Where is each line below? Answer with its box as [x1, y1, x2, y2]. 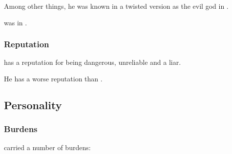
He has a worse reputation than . [4, 74, 103, 83]
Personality [4, 97, 62, 112]
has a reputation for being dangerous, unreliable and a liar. [4, 57, 181, 67]
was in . [4, 17, 27, 27]
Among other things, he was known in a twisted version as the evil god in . [4, 1, 229, 11]
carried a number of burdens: [4, 142, 91, 152]
